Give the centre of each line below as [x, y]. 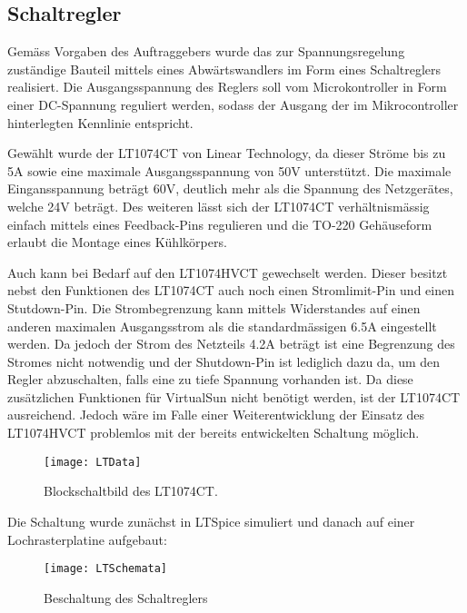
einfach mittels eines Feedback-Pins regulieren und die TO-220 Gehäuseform [220, 224]
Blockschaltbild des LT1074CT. [131, 491]
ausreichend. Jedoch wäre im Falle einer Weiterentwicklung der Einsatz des [216, 415]
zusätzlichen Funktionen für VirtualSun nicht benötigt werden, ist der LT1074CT [234, 396]
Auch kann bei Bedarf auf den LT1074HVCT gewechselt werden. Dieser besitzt [228, 272]
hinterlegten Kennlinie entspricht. [100, 122]
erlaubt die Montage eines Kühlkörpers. [117, 242]
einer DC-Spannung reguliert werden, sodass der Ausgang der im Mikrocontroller [233, 104]
